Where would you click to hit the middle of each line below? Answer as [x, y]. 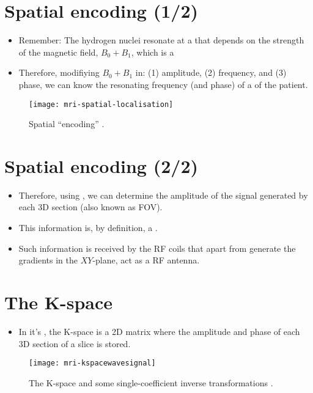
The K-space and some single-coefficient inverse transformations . [151, 382]
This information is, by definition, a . [88, 228]
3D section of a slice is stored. [75, 343]
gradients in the [48, 260]
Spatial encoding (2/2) [101, 165]
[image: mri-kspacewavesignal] [92, 363]
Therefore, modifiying [59, 72]
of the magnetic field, [58, 52]
